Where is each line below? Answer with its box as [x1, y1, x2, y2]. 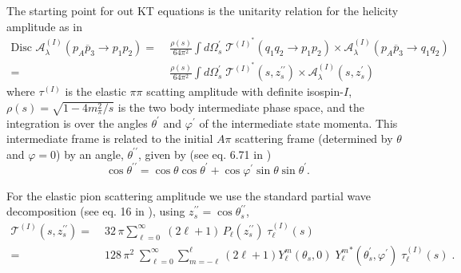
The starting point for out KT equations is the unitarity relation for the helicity [6, 2, 399, 18]
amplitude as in [6, 18, 82, 34]
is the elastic [65, 83, 126, 100]
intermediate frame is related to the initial [6, 130, 213, 147]
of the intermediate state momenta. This [199, 114, 398, 131]
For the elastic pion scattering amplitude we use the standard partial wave [6, 187, 372, 204]
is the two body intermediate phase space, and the [117, 98, 365, 115]
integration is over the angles [6, 114, 148, 131]
